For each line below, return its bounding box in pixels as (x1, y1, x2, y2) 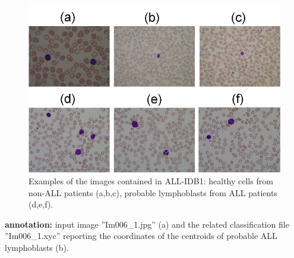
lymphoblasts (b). (5, 241, 69, 254)
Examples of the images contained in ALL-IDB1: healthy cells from (29, 175, 273, 187)
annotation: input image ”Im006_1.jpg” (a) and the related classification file (5, 218, 289, 230)
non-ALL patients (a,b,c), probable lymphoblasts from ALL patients (29, 186, 277, 199)
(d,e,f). (29, 198, 53, 210)
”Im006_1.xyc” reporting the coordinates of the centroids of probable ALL (5, 229, 277, 242)
